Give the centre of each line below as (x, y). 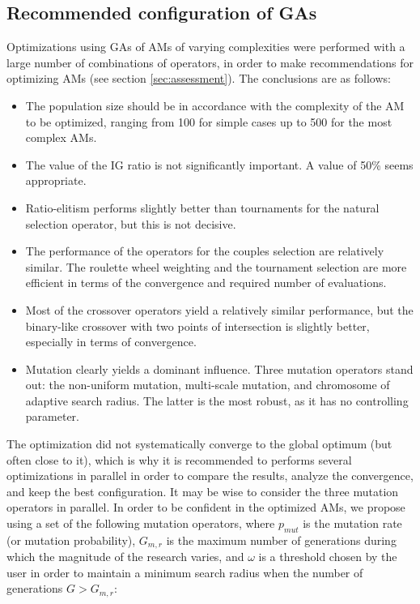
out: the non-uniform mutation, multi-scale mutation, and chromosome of (208, 385)
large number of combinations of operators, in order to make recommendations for (210, 62)
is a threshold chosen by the (328, 557)
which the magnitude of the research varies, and (125, 557)
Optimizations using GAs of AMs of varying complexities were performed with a (206, 47)
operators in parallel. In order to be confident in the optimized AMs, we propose (206, 507)
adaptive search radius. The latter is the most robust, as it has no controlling (217, 400)
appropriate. (56, 180)
